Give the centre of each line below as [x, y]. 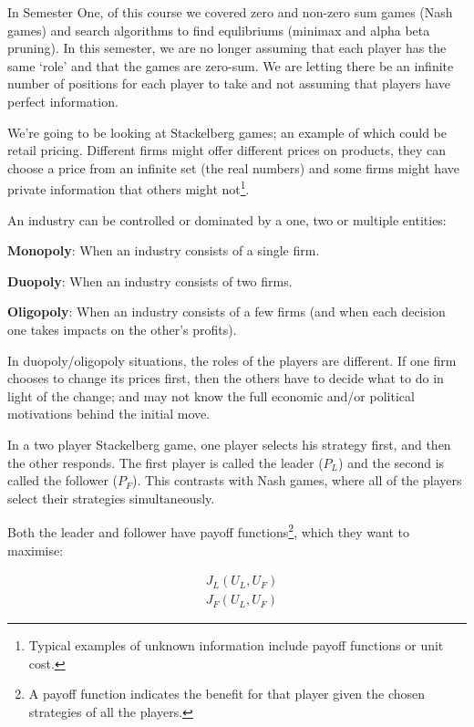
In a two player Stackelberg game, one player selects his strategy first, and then [229, 444]
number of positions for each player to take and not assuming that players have [229, 83]
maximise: [36, 550]
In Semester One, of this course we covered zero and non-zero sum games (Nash [230, 12]
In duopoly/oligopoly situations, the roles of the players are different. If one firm [232, 360]
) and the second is [392, 462]
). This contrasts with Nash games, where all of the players [297, 480]
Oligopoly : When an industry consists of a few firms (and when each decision [227, 312]
